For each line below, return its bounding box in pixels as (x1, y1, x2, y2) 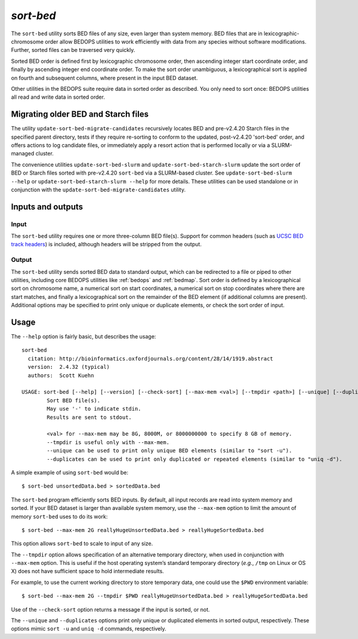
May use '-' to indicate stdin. (47, 405, 141, 412)
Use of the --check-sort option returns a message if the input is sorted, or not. (11, 606, 210, 613)
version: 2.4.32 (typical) (27, 363, 110, 371)
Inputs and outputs (11, 201, 84, 212)
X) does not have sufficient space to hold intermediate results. (11, 568, 164, 575)
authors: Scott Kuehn (27, 372, 94, 379)
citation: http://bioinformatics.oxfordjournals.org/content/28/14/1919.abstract (27, 355, 274, 362)
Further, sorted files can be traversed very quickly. (11, 47, 135, 54)
